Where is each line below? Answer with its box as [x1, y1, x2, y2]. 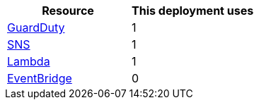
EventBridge [7, 71, 72, 85]
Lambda [7, 54, 50, 68]
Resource [42, 4, 94, 18]
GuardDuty [7, 20, 65, 35]
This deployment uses [132, 4, 254, 18]
